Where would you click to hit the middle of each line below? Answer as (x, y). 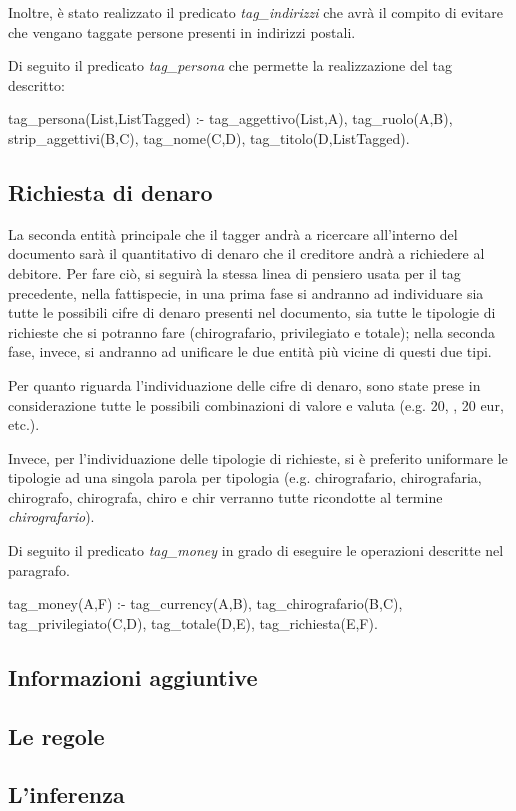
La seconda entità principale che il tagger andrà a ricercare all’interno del (233, 233)
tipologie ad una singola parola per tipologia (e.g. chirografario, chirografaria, (245, 477)
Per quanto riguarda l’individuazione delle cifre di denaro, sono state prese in (244, 384)
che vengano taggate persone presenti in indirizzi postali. (182, 31)
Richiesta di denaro (110, 191)
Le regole (56, 735)
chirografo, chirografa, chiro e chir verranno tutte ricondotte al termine (225, 496)
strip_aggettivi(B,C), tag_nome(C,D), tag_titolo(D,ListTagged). (209, 137)
